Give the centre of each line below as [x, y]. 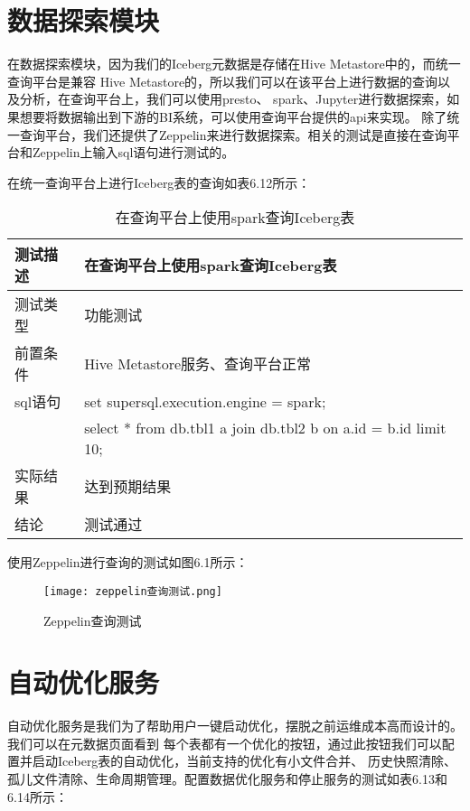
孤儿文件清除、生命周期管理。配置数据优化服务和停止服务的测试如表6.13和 [227, 779]
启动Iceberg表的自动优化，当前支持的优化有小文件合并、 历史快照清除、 [244, 761]
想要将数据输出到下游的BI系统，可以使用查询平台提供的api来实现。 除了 [233, 116]
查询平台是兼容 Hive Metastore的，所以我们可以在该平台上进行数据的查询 [223, 81]
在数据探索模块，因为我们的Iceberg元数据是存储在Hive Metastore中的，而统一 [234, 64]
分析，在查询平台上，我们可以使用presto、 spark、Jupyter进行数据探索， [233, 99]
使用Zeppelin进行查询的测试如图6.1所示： [128, 562]
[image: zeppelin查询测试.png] [133, 591]
